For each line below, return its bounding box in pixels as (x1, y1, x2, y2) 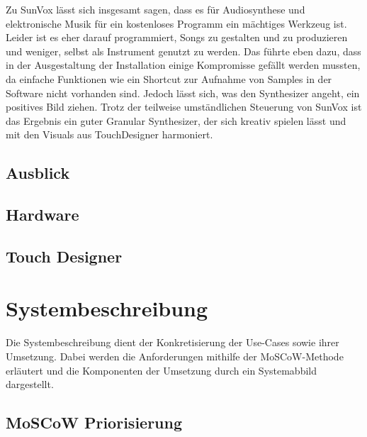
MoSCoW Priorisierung (6, 411, 183, 433)
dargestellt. (6, 377, 54, 392)
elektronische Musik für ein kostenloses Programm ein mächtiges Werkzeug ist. (6, 16, 347, 31)
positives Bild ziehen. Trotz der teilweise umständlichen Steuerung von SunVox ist (6, 99, 362, 114)
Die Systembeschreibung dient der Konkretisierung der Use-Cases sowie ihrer (6, 335, 339, 350)
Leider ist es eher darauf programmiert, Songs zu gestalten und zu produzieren (6, 30, 348, 45)
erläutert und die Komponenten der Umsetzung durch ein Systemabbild (6, 363, 317, 377)
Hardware (6, 204, 79, 226)
